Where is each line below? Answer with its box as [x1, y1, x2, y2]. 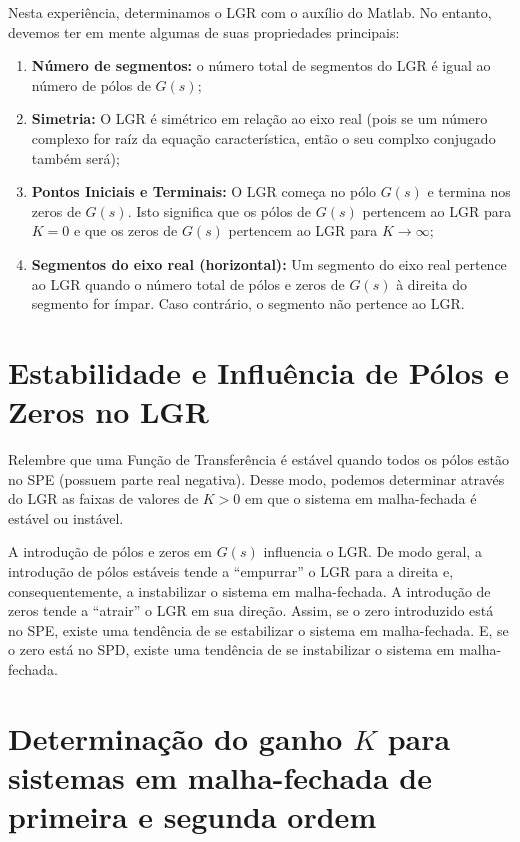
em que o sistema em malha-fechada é [244, 488, 477, 509]
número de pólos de [31, 74, 151, 95]
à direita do [396, 273, 467, 294]
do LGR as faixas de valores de [8, 488, 199, 509]
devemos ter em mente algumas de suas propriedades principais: [8, 21, 400, 42]
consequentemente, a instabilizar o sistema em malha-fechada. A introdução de [8, 580, 491, 601]
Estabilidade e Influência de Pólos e [8, 351, 510, 392]
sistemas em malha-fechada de [8, 756, 432, 797]
